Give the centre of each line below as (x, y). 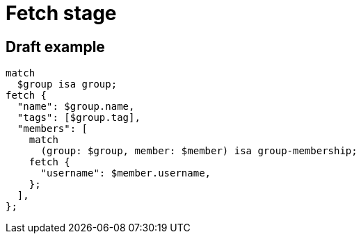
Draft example (55, 47)
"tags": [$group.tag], (79, 118)
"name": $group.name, (76, 107)
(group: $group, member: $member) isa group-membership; (199, 151)
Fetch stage (61, 13)
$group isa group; (67, 84)
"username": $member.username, (126, 173)
